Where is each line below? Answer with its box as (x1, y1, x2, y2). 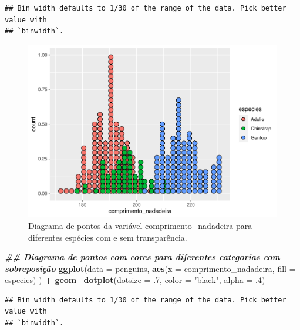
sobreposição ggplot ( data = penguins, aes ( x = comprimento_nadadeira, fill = (5, 262, 296, 274)
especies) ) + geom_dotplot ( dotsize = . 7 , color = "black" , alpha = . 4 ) (5, 274, 265, 286)
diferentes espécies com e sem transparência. (28, 231, 187, 243)
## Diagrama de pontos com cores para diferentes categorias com (5, 251, 280, 263)
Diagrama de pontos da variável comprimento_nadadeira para (28, 219, 252, 231)
